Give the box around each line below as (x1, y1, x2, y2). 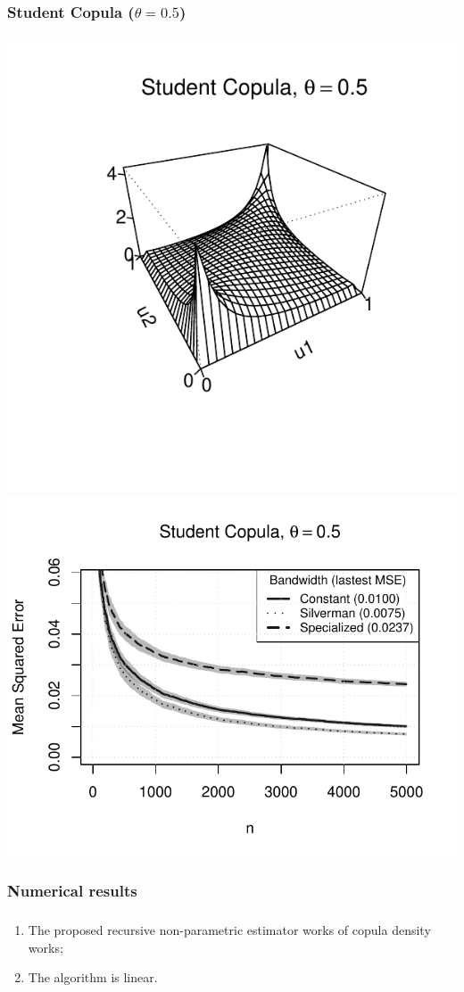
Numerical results (7, 880, 137, 902)
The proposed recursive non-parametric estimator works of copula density (28, 920, 431, 938)
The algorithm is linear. (28, 968, 158, 987)
